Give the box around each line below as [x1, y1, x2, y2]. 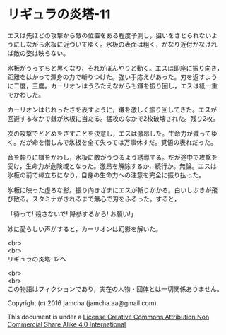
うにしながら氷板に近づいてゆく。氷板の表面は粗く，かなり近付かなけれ [7, 40, 218, 48]
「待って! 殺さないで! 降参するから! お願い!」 [7, 209, 137, 218]
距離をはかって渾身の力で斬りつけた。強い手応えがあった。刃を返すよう [7, 72, 218, 81]
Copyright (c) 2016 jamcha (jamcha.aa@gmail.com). [7, 298, 159, 307]
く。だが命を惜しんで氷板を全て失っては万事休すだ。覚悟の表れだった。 [7, 138, 217, 146]
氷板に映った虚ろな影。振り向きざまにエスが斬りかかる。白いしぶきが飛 [7, 185, 218, 194]
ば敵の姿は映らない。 [7, 49, 69, 57]
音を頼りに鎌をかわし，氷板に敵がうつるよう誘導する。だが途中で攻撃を [7, 153, 218, 161]
